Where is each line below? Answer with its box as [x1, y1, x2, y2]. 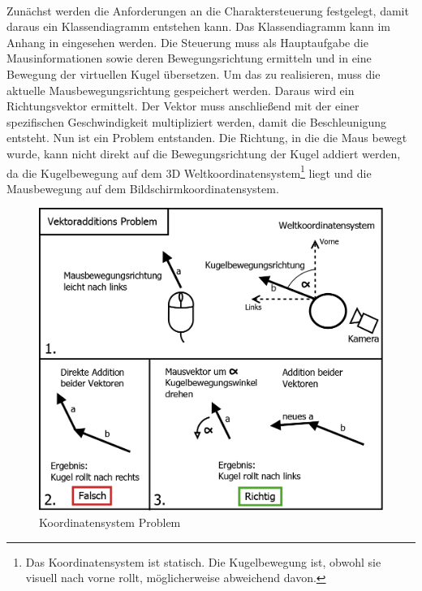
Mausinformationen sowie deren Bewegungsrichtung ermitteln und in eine [6, 50, 372, 67]
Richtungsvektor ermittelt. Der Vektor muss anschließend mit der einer [6, 97, 360, 114]
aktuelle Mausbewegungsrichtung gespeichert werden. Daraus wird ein [6, 81, 355, 98]
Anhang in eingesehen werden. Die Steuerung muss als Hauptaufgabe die [6, 33, 368, 50]
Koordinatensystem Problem [39, 514, 181, 531]
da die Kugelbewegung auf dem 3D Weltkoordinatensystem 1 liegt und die [6, 162, 372, 181]
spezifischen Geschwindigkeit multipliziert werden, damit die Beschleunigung [6, 113, 387, 130]
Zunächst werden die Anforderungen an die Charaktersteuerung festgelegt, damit [6, 2, 409, 19]
